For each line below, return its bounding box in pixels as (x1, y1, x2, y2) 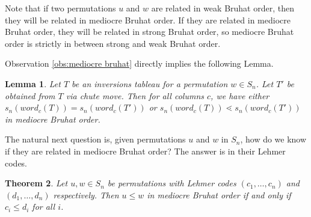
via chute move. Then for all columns (66, 89, 204, 102)
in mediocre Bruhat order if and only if (147, 188, 291, 201)
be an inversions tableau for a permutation (72, 77, 228, 90)
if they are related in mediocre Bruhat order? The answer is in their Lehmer (5, 144, 286, 157)
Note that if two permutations (5, 2, 116, 14)
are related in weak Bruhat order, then (151, 2, 294, 14)
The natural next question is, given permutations (5, 133, 186, 145)
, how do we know (240, 133, 307, 145)
